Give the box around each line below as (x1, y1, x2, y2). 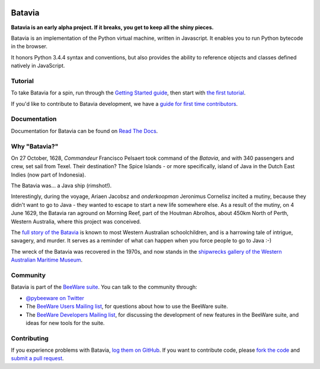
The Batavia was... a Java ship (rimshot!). (11, 182, 112, 190)
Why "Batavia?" (11, 142, 59, 150)
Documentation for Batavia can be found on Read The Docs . (11, 127, 158, 134)
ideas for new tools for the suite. (25, 319, 105, 326)
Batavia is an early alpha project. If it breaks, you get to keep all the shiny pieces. (11, 24, 214, 31)
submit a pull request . (11, 355, 65, 362)
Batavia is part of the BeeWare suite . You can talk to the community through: (11, 283, 198, 291)
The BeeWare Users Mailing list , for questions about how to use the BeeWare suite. (25, 303, 228, 310)
